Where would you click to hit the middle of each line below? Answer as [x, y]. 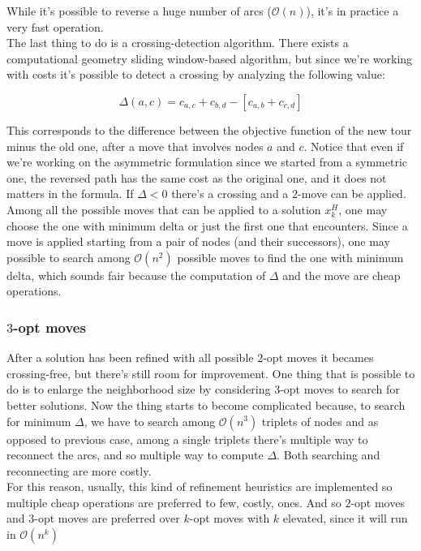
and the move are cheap [342, 275]
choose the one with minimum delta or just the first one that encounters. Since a [207, 225]
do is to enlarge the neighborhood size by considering [139, 389]
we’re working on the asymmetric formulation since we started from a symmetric [207, 162]
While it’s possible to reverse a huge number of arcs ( [139, 11]
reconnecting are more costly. [79, 470]
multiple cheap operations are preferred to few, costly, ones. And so [174, 502]
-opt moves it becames [318, 357]
